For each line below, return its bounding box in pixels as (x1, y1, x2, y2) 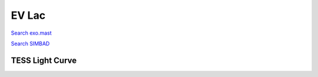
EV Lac (11, 9, 46, 22)
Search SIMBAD (11, 40, 50, 47)
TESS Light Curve (11, 55, 77, 65)
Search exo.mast (11, 29, 52, 36)
